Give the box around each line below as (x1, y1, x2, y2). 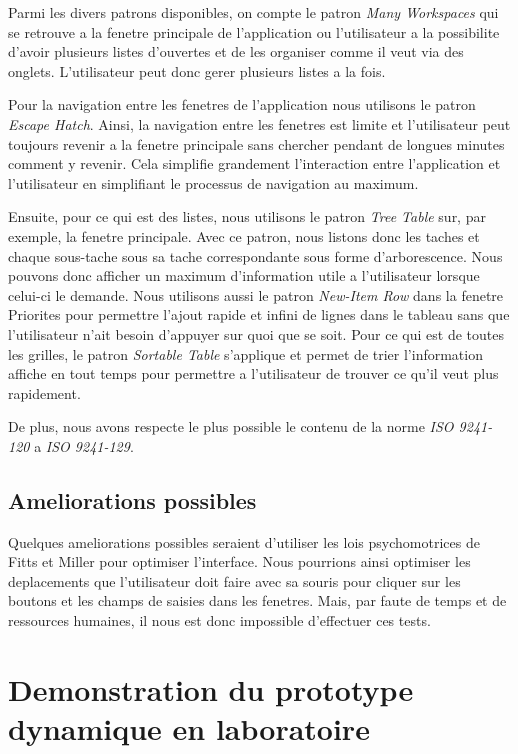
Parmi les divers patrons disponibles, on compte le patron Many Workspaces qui (8, 2, 499, 22)
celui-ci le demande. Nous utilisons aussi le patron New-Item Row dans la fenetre (8, 284, 504, 305)
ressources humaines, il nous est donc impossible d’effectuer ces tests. (8, 610, 431, 631)
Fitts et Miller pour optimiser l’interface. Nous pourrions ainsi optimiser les (8, 551, 471, 572)
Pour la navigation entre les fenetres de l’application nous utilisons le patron (8, 94, 476, 115)
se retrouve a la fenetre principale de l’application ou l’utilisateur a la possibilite (8, 21, 500, 42)
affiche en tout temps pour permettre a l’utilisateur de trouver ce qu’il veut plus (8, 363, 499, 384)
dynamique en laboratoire (8, 708, 370, 749)
